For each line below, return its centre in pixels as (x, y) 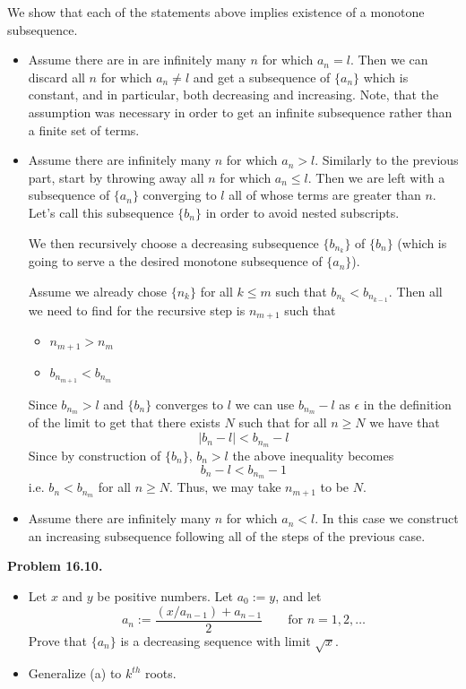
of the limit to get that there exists (124, 422)
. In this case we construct (387, 518)
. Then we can (389, 60)
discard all (56, 77)
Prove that (57, 640)
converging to (180, 195)
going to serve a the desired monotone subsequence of (175, 261)
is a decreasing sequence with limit (216, 640)
